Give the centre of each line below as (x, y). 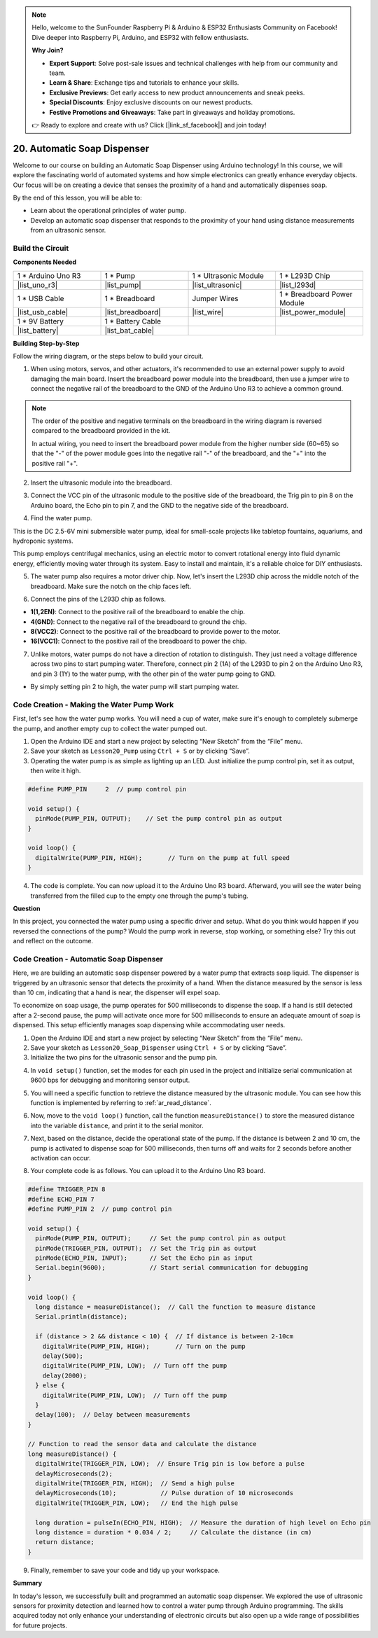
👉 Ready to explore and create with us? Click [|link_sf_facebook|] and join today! (149, 125)
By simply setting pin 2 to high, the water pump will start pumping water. (135, 687)
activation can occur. (61, 1158)
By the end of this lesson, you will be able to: (78, 197)
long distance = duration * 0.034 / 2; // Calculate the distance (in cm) (174, 1532)
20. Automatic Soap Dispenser (81, 148)
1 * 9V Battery (41, 321)
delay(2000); (65, 1375)
